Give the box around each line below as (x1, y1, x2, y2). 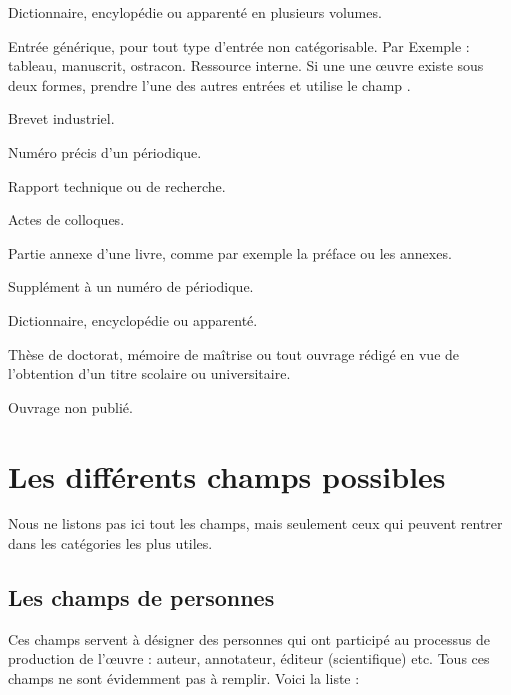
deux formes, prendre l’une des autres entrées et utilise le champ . (8, 74, 411, 95)
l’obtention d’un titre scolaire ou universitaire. (8, 363, 291, 384)
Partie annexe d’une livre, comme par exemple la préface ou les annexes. (8, 242, 452, 263)
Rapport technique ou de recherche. (8, 175, 226, 196)
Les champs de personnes (8, 582, 275, 613)
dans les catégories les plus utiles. (8, 533, 213, 554)
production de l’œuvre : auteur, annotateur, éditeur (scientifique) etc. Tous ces (8, 648, 490, 669)
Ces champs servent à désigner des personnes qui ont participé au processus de (8, 628, 490, 649)
